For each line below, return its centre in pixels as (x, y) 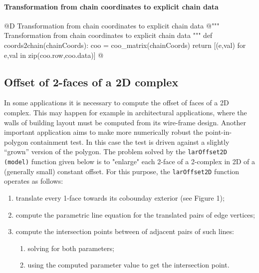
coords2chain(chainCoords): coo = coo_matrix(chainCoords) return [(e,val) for (125, 45)
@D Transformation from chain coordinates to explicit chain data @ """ (112, 25)
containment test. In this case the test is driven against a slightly (130, 141)
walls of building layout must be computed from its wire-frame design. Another (125, 122)
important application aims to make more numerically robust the (104, 132)
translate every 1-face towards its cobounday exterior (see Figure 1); (120, 197)
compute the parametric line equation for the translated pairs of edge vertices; (135, 214)
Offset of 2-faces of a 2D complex (91, 82)
